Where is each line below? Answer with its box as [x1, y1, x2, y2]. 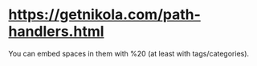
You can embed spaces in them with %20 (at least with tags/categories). [8, 49, 250, 58]
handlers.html [8, 22, 104, 41]
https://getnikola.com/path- [8, 6, 201, 24]
